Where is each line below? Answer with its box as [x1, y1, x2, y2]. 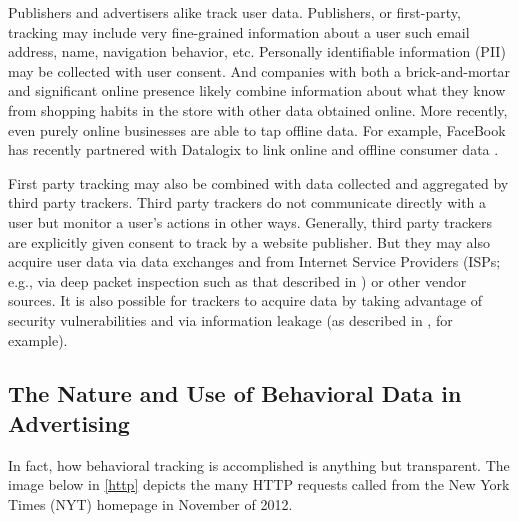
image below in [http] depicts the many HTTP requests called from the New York [8, 474, 510, 495]
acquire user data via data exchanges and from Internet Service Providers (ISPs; [8, 251, 501, 272]
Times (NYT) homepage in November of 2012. [8, 493, 293, 514]
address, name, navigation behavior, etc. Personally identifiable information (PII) [8, 41, 506, 62]
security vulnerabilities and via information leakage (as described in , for [8, 309, 453, 330]
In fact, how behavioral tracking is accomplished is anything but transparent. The [8, 454, 510, 475]
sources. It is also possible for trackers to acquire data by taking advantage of [8, 290, 482, 311]
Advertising [8, 407, 130, 438]
